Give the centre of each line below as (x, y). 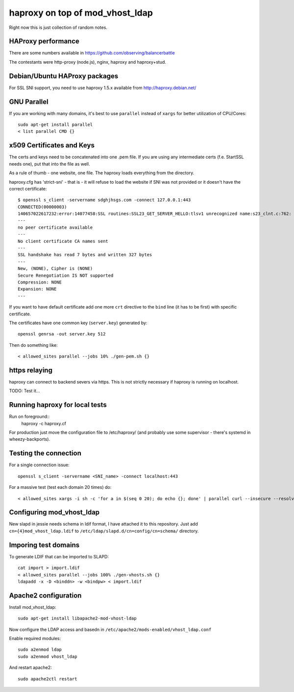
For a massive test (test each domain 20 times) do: (60, 487)
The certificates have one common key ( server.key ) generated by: (78, 323)
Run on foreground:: (29, 417)
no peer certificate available (55, 227)
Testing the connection (45, 453)
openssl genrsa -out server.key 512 (62, 334)
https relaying (31, 370)
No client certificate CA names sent (63, 241)
